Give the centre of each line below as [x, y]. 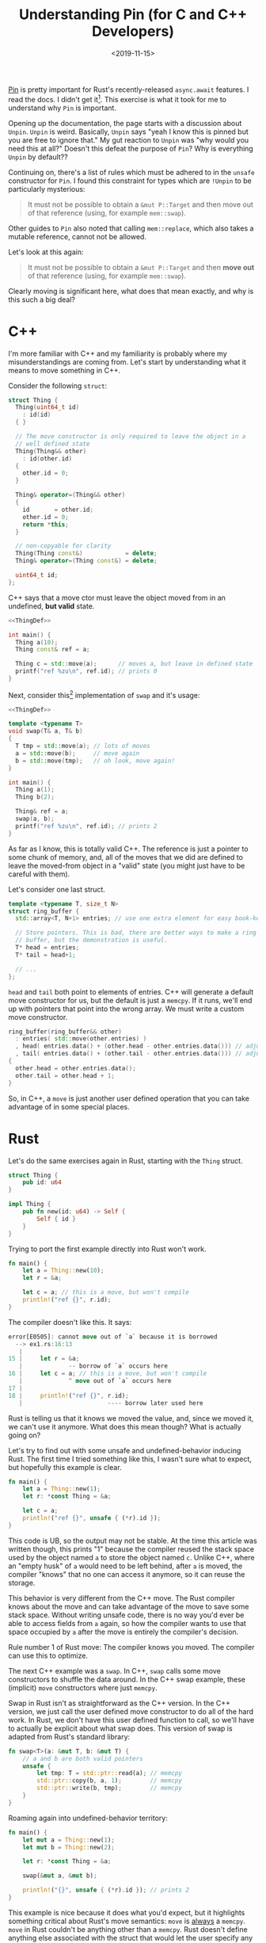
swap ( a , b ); [35, 819]
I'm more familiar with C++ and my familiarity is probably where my [118, 353]
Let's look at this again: [46, 252]
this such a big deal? [42, 300]
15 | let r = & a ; [44, 1359]
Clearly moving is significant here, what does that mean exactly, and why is [131, 291]
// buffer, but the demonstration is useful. [92, 941]
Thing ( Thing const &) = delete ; [86, 554]
